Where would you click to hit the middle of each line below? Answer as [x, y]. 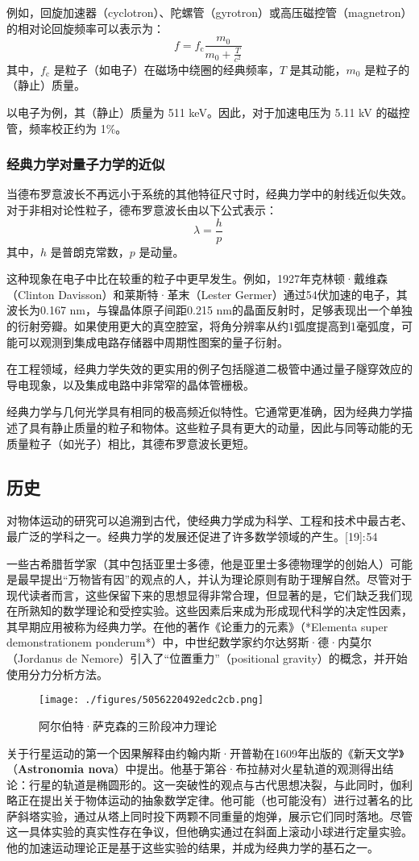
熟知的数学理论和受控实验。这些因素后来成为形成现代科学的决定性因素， [220, 611]
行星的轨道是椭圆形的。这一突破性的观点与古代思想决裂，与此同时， [209, 784]
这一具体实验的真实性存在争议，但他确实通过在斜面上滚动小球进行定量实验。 [209, 832]
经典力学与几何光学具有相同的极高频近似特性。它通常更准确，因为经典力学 [204, 412]
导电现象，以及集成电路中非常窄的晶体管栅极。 [131, 384]
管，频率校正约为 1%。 [67, 128]
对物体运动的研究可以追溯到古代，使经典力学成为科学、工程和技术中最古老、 [209, 520]
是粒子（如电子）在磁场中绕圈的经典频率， [166, 69]
